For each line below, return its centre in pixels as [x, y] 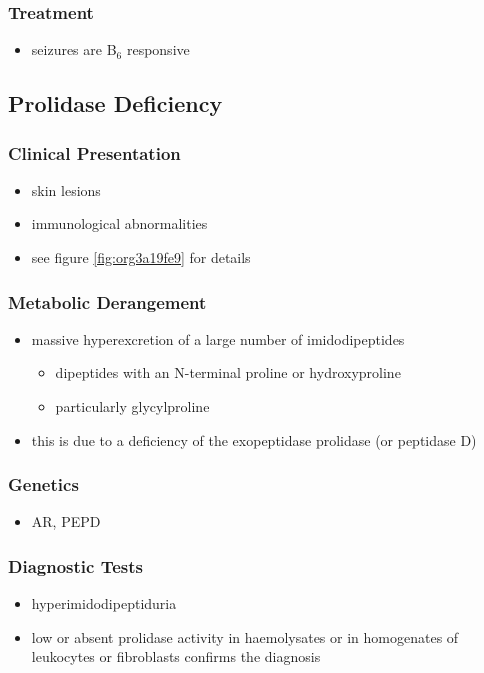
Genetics [43, 484]
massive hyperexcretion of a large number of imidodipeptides [218, 338]
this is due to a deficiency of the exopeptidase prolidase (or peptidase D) [254, 439]
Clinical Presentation [94, 152]
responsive [158, 49]
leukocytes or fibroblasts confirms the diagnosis [176, 656]
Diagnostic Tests [75, 565]
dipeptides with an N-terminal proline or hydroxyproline [228, 372]
